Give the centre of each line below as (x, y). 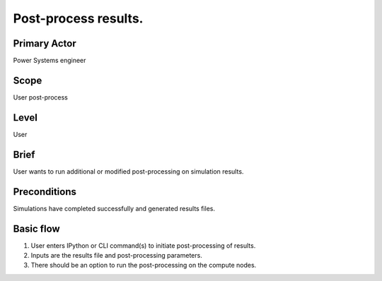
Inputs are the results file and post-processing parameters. (117, 255)
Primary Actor (45, 43)
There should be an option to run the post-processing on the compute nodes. (144, 265)
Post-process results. (78, 18)
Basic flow (36, 228)
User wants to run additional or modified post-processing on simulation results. (128, 171)
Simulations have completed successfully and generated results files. (114, 208)
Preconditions (45, 192)
